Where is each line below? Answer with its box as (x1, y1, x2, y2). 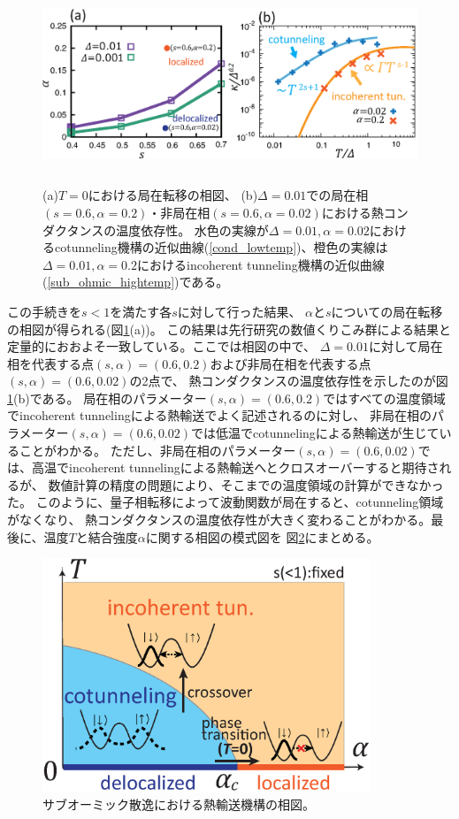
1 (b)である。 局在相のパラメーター (7, 388, 207, 407)
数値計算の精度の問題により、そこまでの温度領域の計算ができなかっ (48, 475, 444, 494)
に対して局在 (368, 337, 443, 356)
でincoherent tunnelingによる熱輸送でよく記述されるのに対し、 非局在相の (7, 406, 432, 425)
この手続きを (7, 302, 81, 320)
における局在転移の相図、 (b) (88, 186, 258, 204)
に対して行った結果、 (177, 302, 302, 320)
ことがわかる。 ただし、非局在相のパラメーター (19, 440, 296, 459)
